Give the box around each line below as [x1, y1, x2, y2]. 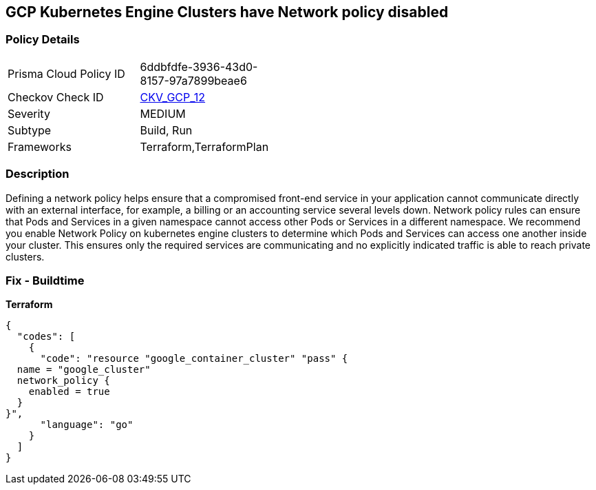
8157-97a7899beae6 [140, 73, 247, 88]
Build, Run [140, 123, 193, 137]
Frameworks [8, 139, 72, 154]
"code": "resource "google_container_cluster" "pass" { [40, 353, 348, 365]
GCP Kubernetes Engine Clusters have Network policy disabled [6, 3, 449, 21]
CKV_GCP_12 [140, 90, 206, 104]
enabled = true [28, 386, 110, 398]
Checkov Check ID [8, 90, 104, 104]
